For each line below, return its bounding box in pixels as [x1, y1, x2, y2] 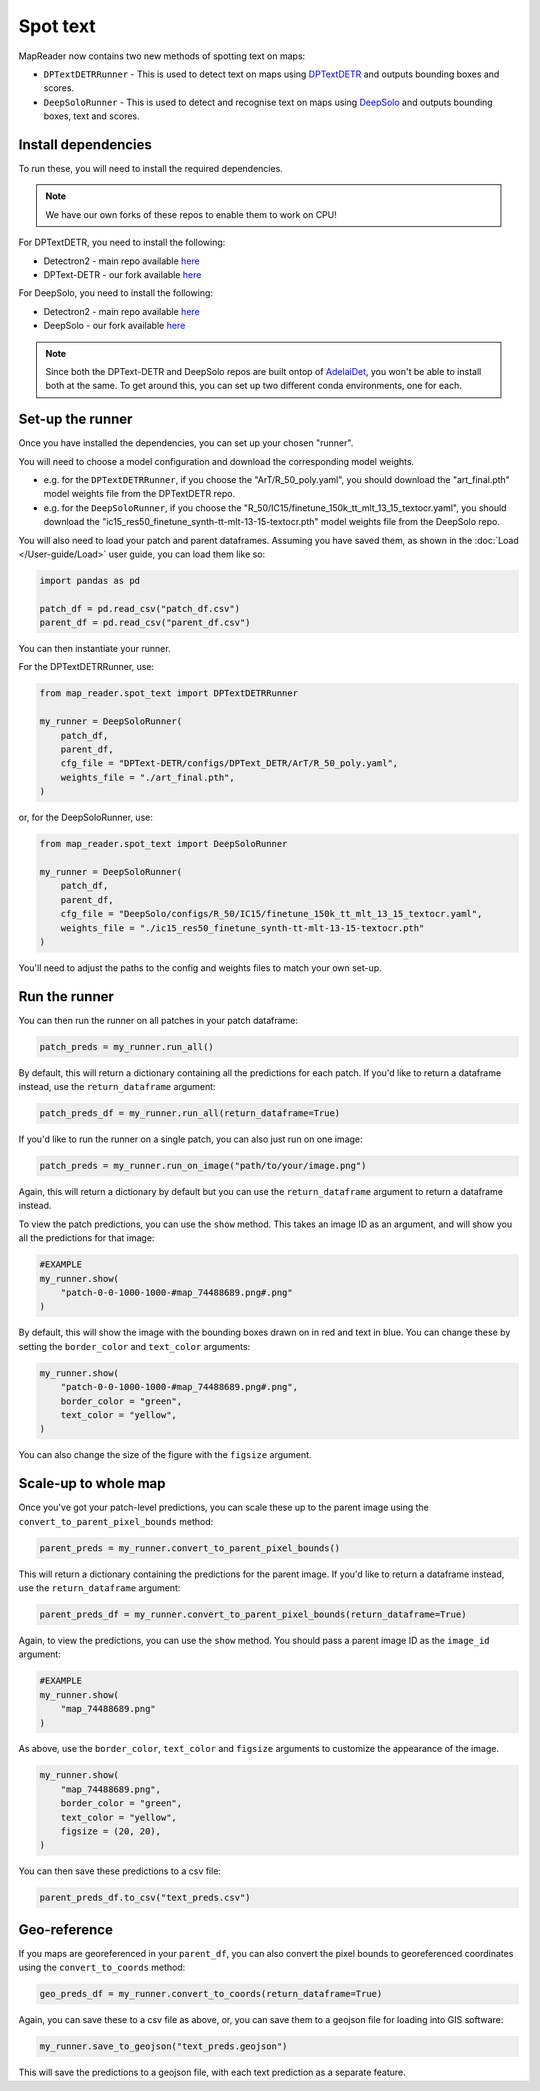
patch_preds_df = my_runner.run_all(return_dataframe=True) [39, 1108, 341, 1119]
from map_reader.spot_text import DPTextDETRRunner [39, 688, 299, 699]
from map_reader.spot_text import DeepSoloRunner [39, 838, 288, 850]
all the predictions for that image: [18, 1232, 155, 1244]
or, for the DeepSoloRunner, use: [18, 811, 154, 824]
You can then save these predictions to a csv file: [18, 1865, 222, 1877]
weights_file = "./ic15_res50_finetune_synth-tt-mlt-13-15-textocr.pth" [60, 922, 425, 934]
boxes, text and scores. [43, 110, 140, 122]
